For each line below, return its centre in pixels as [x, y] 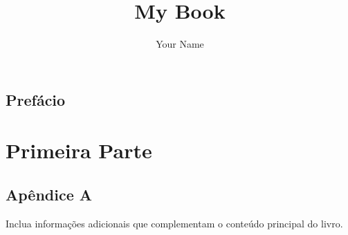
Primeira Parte [79, 150]
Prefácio [36, 99]
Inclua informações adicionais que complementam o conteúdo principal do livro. [174, 223]
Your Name [180, 44]
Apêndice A [49, 194]
